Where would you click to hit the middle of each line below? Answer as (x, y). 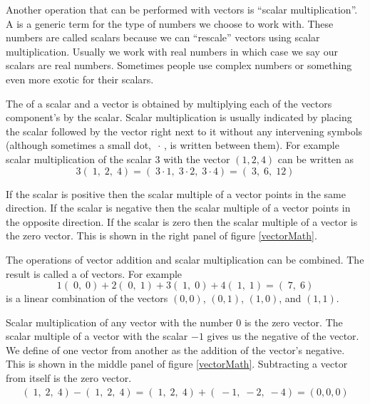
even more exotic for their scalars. (80, 79)
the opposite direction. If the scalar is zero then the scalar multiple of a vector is (182, 221)
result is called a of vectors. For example (94, 273)
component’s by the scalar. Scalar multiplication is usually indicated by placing (179, 117)
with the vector (197, 159)
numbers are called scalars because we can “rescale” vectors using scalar (163, 37)
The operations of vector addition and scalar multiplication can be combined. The (185, 259)
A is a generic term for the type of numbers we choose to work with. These (170, 23)
